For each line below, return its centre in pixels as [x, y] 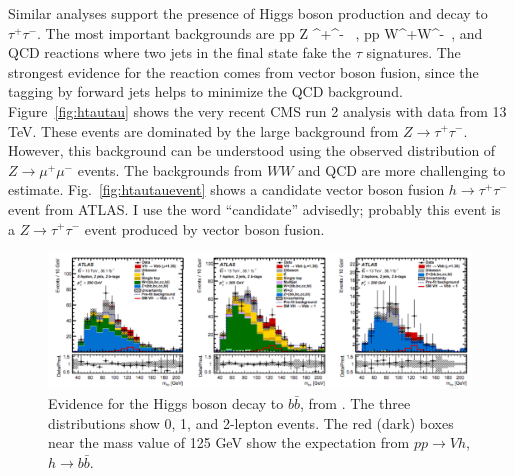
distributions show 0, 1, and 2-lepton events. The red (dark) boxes [251, 422]
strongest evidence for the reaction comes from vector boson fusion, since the [243, 71]
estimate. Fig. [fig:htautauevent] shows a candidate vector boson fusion [226, 189]
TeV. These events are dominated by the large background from [203, 130]
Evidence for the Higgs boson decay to [166, 402]
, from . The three [355, 402]
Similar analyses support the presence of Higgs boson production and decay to [248, 13]
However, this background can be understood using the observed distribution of [252, 150]
